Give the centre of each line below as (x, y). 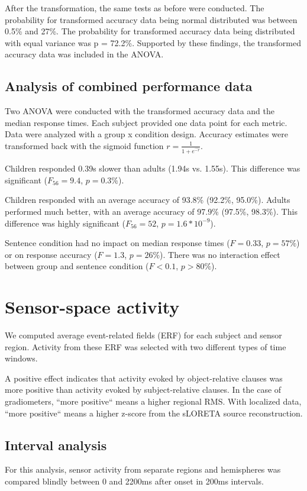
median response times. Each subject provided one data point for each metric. (146, 122)
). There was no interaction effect (220, 254)
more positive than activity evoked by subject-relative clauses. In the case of (143, 390)
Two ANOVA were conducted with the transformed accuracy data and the (140, 111)
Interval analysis (56, 445)
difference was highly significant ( (65, 223)
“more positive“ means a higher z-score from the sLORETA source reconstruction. (154, 413)
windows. (21, 358)
